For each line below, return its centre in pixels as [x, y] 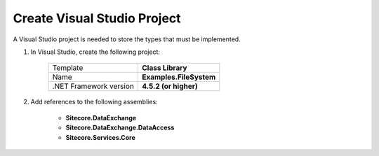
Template [68, 68]
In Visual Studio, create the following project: [95, 52]
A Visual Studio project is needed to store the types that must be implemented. [127, 39]
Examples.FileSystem [179, 77]
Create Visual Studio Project [97, 18]
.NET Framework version [93, 86]
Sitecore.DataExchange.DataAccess [120, 128]
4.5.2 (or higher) [169, 86]
